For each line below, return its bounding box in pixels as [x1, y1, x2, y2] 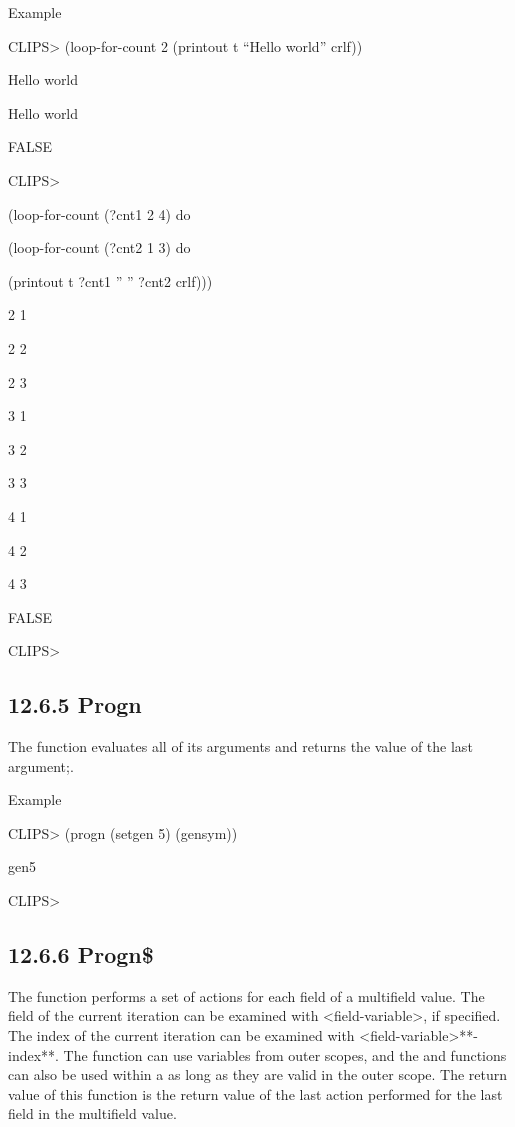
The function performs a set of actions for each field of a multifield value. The [8, 985, 485, 1006]
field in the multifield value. [8, 1103, 177, 1124]
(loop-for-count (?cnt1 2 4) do [8, 203, 191, 224]
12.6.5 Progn [8, 689, 142, 720]
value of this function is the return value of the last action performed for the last [8, 1083, 503, 1104]
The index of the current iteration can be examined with [8, 1025, 355, 1046]
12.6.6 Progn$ [8, 939, 154, 970]
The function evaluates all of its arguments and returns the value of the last [8, 736, 473, 757]
